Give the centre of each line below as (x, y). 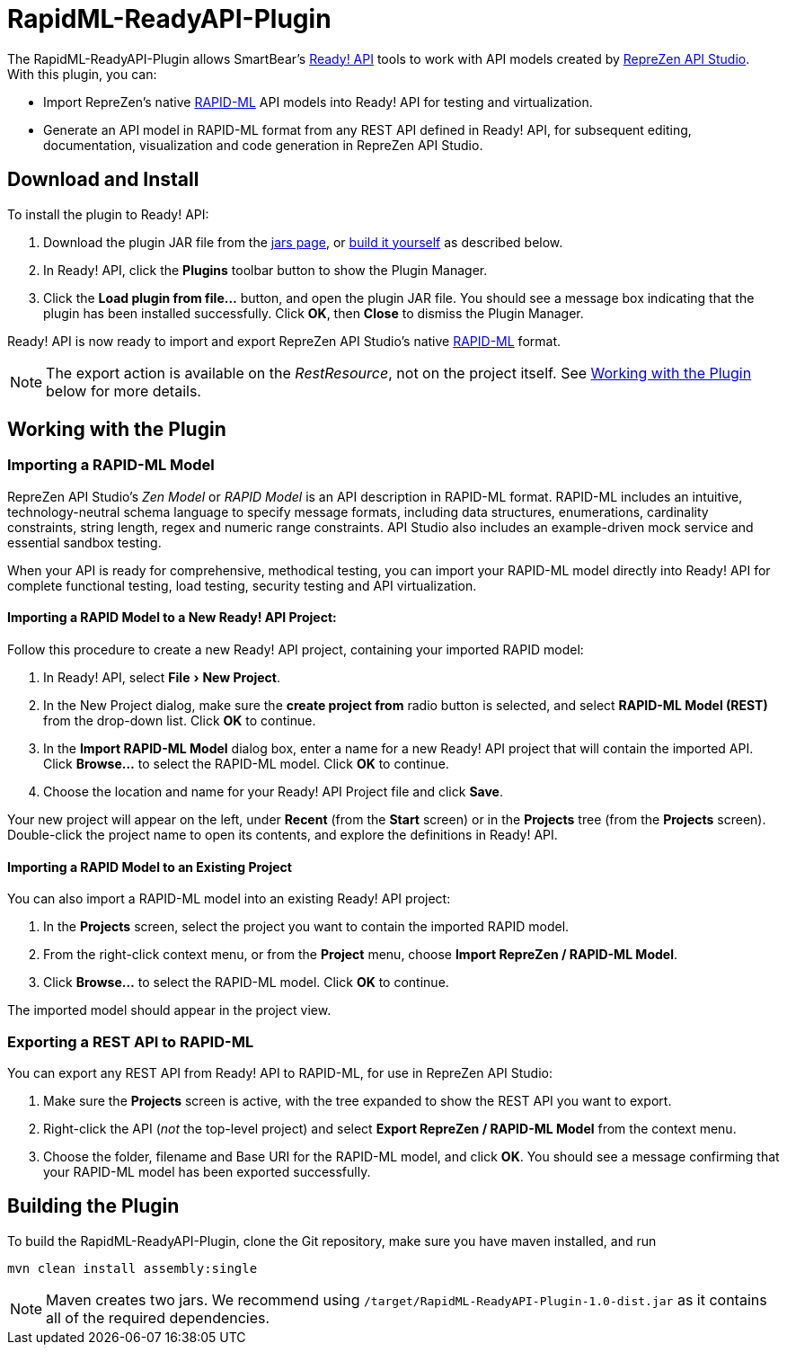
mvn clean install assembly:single (133, 1268)
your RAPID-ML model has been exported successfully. (207, 1172)
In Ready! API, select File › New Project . (162, 678)
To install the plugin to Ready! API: (108, 214)
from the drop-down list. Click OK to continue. (180, 721)
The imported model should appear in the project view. (169, 1010)
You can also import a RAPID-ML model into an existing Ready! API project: (229, 899)
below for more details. (124, 391)
